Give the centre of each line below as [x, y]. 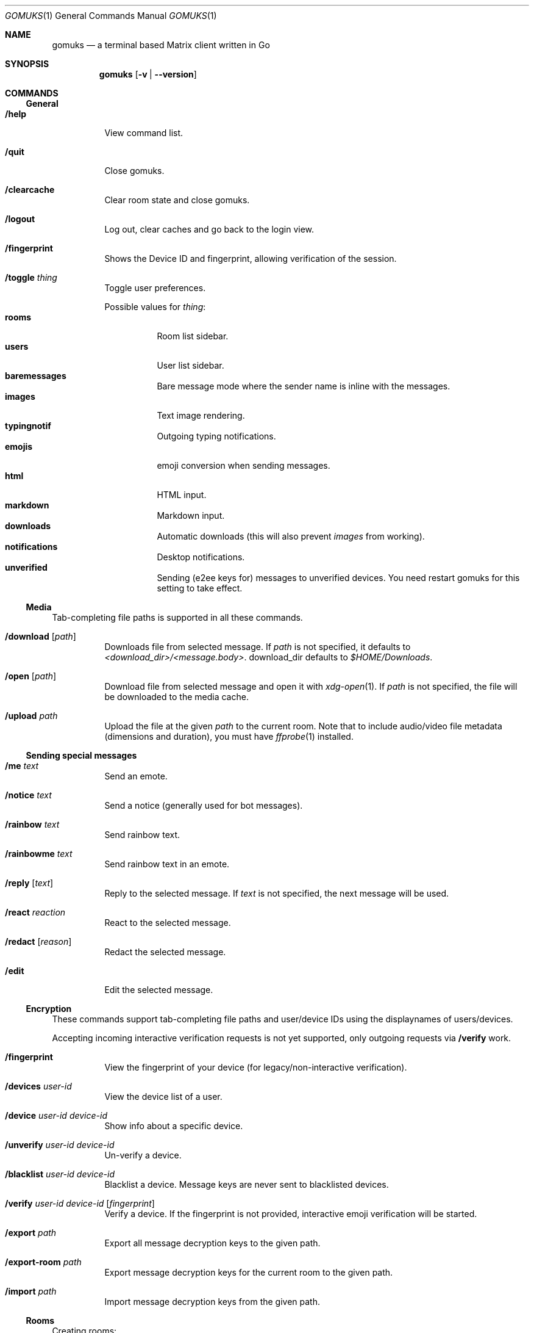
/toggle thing [31, 277]
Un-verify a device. [143, 1155]
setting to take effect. [200, 588]
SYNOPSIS [27, 64]
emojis [19, 446]
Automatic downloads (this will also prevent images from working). [291, 536]
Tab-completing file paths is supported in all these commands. [177, 617]
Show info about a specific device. [174, 1126]
